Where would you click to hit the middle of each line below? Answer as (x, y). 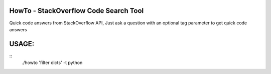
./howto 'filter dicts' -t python (52, 63)
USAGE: (22, 44)
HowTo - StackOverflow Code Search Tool (77, 11)
